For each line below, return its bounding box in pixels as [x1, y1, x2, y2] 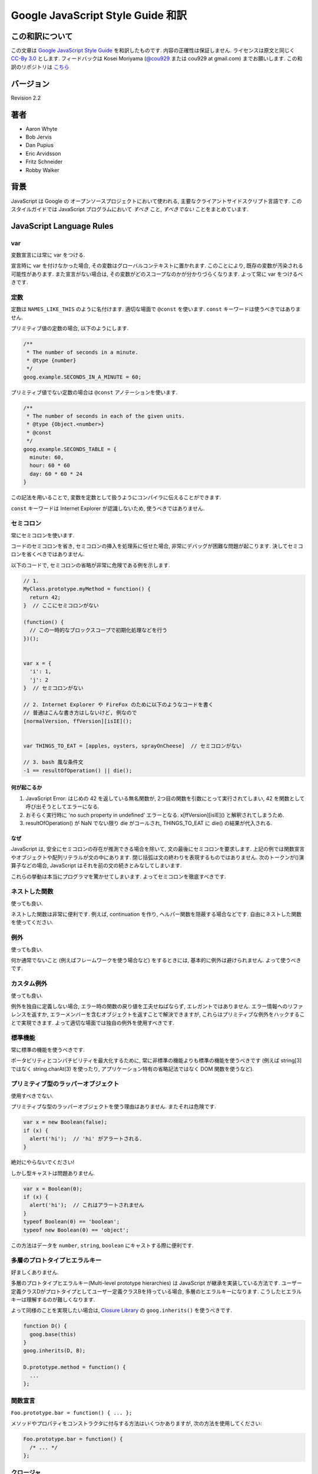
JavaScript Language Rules [11, 221, 114, 231]
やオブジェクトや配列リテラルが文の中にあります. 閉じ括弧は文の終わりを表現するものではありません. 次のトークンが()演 [11, 854, 304, 861]
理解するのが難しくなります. [26, 1296, 95, 1303]
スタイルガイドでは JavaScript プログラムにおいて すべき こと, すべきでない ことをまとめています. [11, 205, 249, 212]
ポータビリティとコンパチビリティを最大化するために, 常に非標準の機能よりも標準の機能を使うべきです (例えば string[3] [11, 1057, 302, 1064]
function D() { [23, 1322, 67, 1330]
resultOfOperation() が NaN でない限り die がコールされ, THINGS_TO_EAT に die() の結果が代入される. [25, 820, 273, 827]
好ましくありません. [11, 1268, 59, 1276]
